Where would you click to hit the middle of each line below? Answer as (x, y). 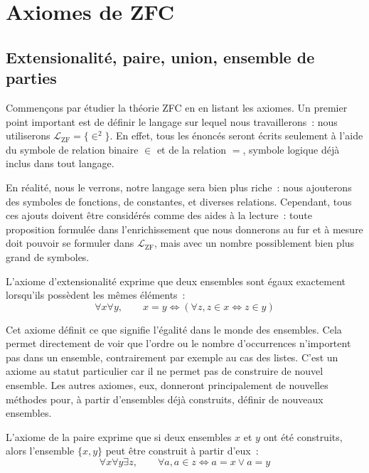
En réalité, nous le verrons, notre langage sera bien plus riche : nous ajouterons (179, 187)
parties (31, 78)
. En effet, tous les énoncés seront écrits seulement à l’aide (236, 135)
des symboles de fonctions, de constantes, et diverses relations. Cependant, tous (179, 201)
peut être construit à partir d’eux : (182, 451)
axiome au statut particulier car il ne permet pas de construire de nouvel (165, 371)
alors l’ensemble (40, 451)
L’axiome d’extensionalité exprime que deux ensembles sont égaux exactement (176, 281)
